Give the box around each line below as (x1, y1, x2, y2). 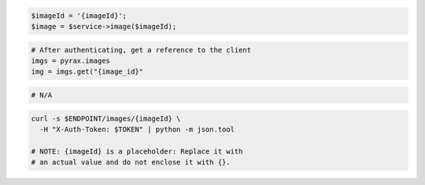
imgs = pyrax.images (31, 56, 110, 65)
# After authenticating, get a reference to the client (31, 45, 252, 54)
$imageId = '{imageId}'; (31, 11, 128, 20)
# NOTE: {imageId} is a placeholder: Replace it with (31, 147, 243, 156)
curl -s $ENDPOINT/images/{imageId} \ (31, 114, 181, 123)
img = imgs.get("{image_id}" (31, 67, 144, 76)
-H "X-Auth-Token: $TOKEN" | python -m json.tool (39, 125, 235, 133)
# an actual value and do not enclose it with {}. (31, 158, 231, 167)
